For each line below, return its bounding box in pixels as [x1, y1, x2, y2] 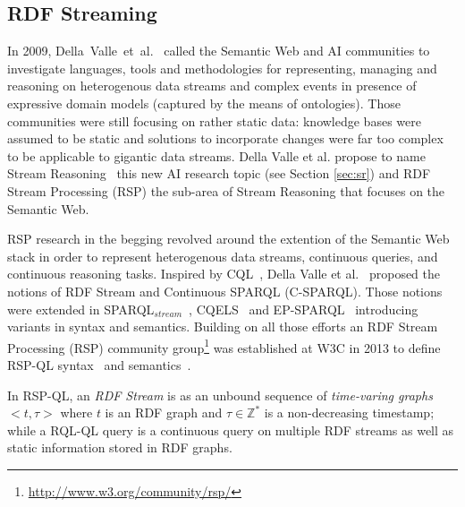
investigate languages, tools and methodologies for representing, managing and [7, 58, 437, 77]
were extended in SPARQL [7, 299, 155, 318]
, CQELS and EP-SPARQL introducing [189, 299, 418, 318]
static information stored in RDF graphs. [7, 438, 232, 457]
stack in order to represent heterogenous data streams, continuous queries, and [7, 246, 438, 265]
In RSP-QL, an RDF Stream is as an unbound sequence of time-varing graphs [7, 385, 433, 404]
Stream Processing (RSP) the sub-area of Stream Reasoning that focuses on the [7, 181, 445, 200]
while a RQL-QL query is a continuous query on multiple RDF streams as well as [7, 420, 454, 439]
